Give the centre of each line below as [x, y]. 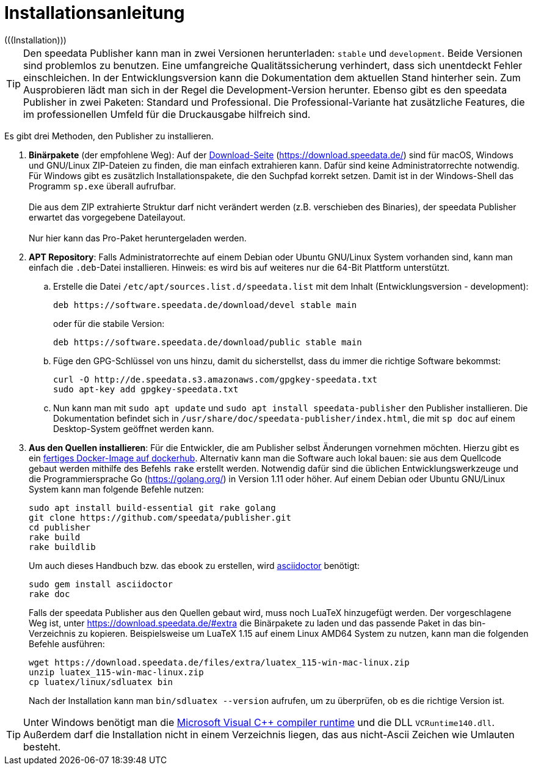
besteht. [42, 746]
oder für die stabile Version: [109, 323]
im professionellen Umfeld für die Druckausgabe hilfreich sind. [167, 114]
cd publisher [60, 527]
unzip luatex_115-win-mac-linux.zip [116, 672]
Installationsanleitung [95, 13]
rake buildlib [62, 547]
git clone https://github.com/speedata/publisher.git [160, 517]
